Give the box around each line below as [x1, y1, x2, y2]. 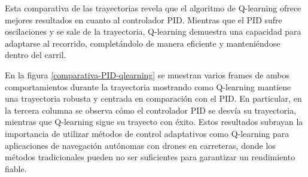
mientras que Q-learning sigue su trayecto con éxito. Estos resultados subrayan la [5, 115, 303, 128]
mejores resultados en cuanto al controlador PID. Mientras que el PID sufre [5, 13, 282, 26]
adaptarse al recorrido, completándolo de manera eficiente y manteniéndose [5, 36, 280, 49]
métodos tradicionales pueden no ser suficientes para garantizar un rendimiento [5, 151, 295, 163]
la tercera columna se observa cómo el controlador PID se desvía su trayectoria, [5, 103, 297, 116]
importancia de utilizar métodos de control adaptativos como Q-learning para [5, 127, 289, 139]
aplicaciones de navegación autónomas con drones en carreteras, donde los [5, 139, 276, 151]
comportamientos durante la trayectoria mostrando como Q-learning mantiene [5, 80, 291, 93]
